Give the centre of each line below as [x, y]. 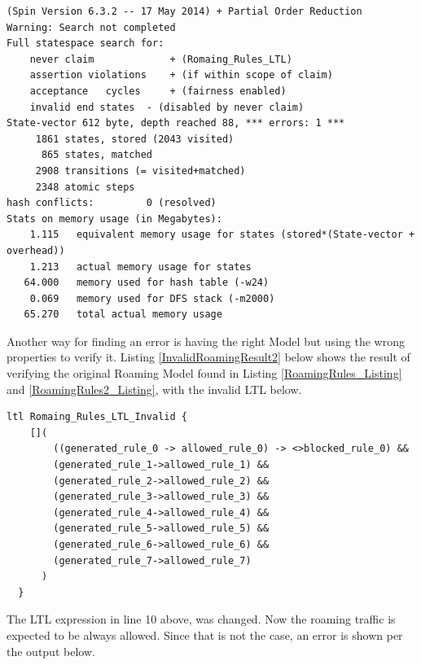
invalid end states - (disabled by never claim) [167, 107]
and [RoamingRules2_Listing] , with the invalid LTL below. [154, 389]
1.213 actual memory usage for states [140, 267]
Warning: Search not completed [91, 27]
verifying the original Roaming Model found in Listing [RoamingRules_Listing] [204, 373]
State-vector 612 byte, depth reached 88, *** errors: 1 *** [176, 123]
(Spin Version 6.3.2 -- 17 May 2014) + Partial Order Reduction [184, 11]
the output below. [51, 651]
